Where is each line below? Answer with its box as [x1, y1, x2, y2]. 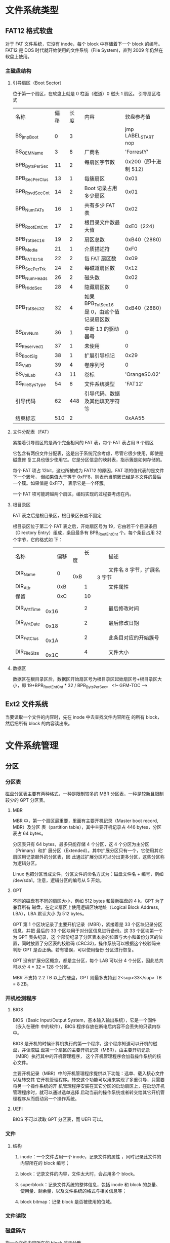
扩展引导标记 [84, 352, 115, 359]
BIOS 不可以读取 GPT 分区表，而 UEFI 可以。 [12, 1116, 106, 1122]
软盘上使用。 [5, 54, 32, 59]
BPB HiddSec [15, 282, 42, 291]
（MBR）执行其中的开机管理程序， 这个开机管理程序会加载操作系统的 [12, 1053, 157, 1059]
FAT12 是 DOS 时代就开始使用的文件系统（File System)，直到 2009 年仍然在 [5, 47, 163, 53]
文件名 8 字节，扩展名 [108, 566, 160, 574]
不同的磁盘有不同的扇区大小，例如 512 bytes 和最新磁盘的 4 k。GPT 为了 [12, 898, 164, 904]
